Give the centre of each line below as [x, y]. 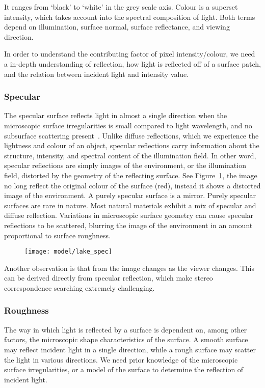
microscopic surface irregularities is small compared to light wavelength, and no [128, 125]
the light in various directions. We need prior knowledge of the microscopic [121, 359]
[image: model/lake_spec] [68, 252]
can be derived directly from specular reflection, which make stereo [109, 278]
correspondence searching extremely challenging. [79, 287]
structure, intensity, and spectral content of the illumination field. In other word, [130, 155]
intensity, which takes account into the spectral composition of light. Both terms [130, 17]
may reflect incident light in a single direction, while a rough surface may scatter [130, 349]
